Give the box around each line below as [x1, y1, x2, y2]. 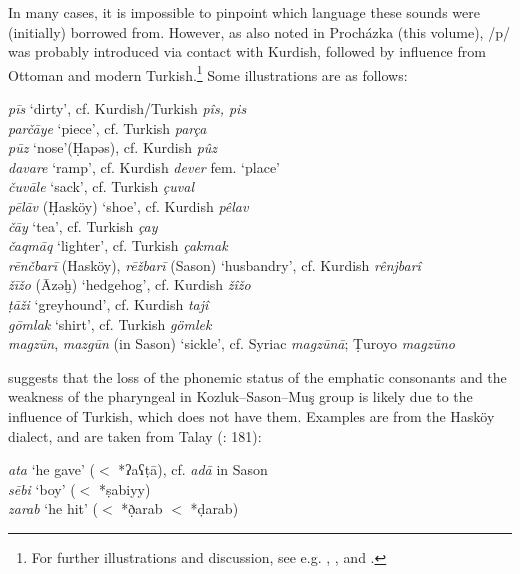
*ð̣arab [121, 498, 163, 519]
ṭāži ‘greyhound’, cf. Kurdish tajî [8, 293, 209, 314]
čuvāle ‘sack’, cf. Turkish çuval [8, 176, 194, 197]
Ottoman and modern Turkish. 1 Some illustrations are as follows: [8, 61, 408, 85]
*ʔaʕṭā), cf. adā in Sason [118, 459, 268, 480]
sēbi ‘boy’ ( [8, 478, 76, 499]
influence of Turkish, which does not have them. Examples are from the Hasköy [8, 405, 495, 426]
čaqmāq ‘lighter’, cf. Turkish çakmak [8, 235, 228, 256]
